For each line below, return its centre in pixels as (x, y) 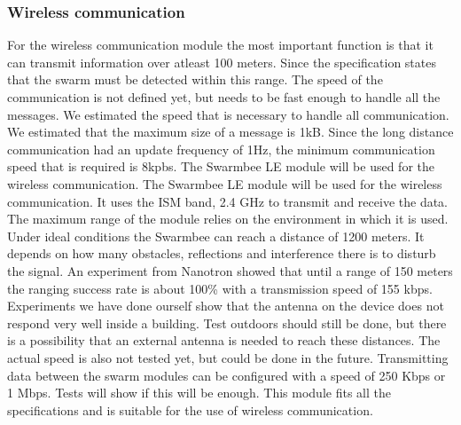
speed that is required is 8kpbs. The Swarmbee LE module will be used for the (221, 166)
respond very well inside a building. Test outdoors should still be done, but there (227, 323)
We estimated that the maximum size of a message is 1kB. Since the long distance (230, 132)
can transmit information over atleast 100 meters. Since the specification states (222, 62)
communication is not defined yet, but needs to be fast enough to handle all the (224, 97)
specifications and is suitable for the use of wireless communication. (190, 409)
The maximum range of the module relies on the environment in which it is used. (228, 219)
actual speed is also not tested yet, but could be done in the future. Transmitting (228, 357)
